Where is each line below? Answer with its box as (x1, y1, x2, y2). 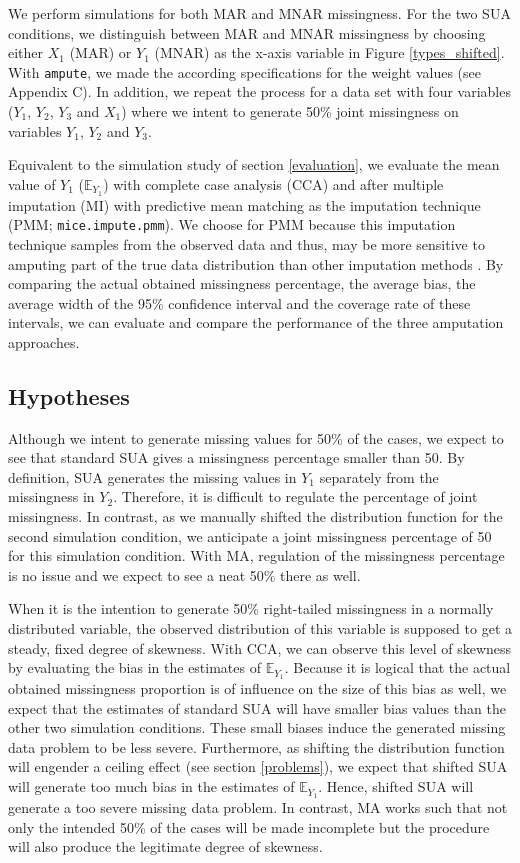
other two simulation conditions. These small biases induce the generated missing (8, 717, 506, 738)
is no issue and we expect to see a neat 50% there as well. (8, 564, 361, 585)
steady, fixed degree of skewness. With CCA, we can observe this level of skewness (8, 637, 512, 658)
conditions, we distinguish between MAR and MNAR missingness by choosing (8, 22, 486, 43)
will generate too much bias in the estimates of (8, 776, 295, 797)
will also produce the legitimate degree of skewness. (8, 836, 323, 857)
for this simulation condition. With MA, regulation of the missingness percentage (8, 545, 505, 566)
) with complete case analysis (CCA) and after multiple (103, 173, 444, 194)
